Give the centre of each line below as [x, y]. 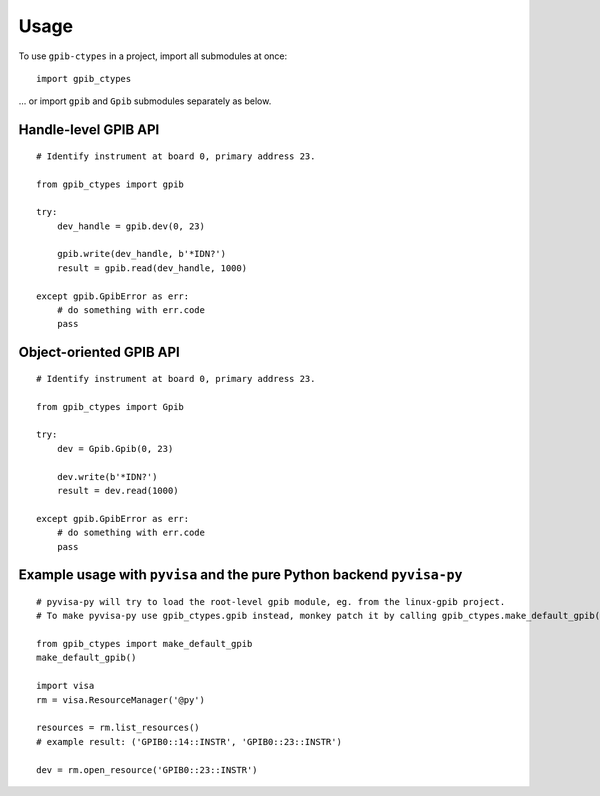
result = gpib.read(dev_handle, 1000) [152, 268]
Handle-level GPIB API [89, 130]
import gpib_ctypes [84, 78]
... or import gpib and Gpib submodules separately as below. [145, 101]
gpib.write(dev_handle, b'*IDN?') [141, 254]
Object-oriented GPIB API [99, 352]
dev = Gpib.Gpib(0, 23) [115, 448]
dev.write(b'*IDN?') [107, 476]
